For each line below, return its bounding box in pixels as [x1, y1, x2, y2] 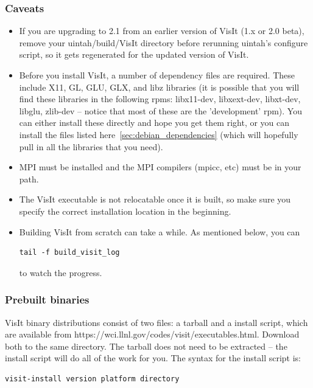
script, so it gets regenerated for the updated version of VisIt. [19, 48, 249, 61]
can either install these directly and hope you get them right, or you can [19, 116, 290, 129]
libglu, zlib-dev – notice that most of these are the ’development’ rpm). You [19, 104, 302, 117]
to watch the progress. [19, 266, 102, 279]
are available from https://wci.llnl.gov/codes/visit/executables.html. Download [5, 328, 300, 341]
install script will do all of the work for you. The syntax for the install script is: [5, 352, 301, 364]
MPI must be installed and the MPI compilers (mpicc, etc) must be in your [19, 161, 301, 173]
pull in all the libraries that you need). [19, 140, 163, 153]
